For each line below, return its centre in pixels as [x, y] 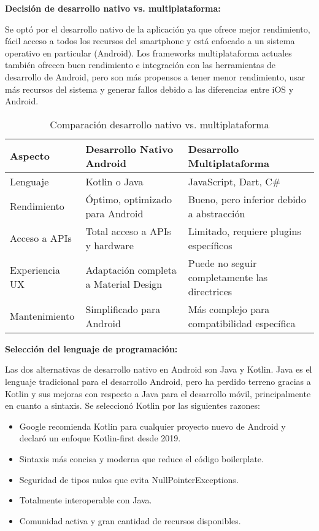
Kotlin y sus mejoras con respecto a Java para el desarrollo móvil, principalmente [158, 393]
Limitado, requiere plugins [244, 231]
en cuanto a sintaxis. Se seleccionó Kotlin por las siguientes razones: [133, 405]
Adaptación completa [131, 270]
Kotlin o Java [114, 181]
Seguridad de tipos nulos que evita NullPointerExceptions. [129, 479]
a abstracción [217, 213]
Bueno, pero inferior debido [247, 199]
